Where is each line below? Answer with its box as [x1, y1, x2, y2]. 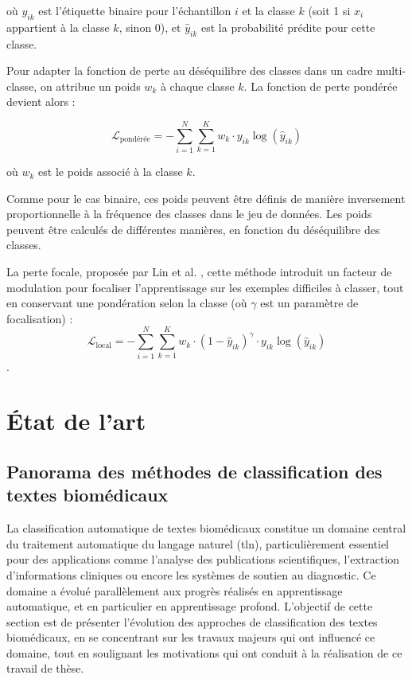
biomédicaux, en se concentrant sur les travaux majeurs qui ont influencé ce [6, 629, 375, 646]
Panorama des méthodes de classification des [6, 459, 383, 483]
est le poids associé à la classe [38, 163, 183, 180]
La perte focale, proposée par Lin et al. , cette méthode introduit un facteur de [6, 263, 392, 280]
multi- [376, 62, 406, 79]
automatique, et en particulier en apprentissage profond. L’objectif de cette [6, 598, 373, 615]
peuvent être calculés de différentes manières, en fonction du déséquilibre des [6, 220, 380, 237]
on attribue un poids [40, 77, 141, 94]
